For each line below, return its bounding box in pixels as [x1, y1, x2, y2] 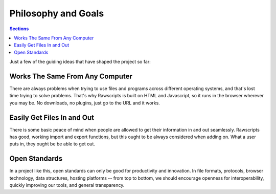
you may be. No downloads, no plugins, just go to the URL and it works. [9, 100, 160, 106]
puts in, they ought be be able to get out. [9, 141, 96, 147]
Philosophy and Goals [9, 8, 104, 19]
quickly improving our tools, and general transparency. [9, 182, 125, 188]
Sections [9, 26, 29, 32]
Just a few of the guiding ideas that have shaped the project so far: [9, 59, 151, 65]
